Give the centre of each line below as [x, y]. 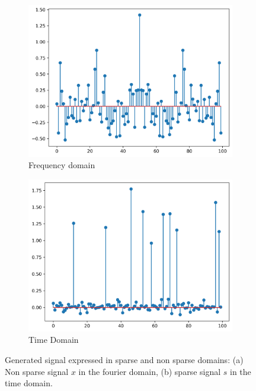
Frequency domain [62, 165]
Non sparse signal [37, 371]
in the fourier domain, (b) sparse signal [150, 371]
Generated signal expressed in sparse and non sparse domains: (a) [124, 360]
